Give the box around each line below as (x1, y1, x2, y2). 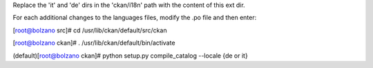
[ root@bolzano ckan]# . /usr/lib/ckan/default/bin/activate (12, 38, 175, 47)
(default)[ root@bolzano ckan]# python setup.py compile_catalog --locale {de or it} (12, 52, 248, 60)
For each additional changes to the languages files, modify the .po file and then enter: (12, 14, 257, 22)
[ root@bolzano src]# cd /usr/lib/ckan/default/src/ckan (12, 26, 167, 34)
